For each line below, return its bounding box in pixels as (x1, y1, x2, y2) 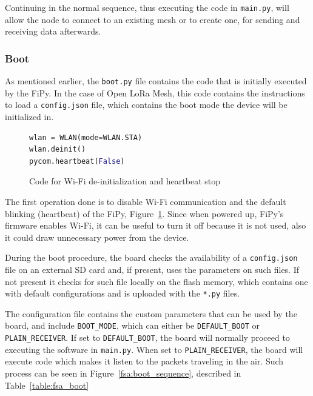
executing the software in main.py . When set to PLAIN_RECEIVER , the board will (5, 343, 303, 355)
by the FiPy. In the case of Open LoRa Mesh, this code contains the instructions (5, 86, 305, 99)
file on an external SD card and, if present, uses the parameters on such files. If (5, 263, 300, 275)
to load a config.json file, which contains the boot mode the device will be (5, 98, 288, 111)
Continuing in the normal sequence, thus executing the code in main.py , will (5, 1, 289, 13)
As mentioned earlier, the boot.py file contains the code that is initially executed (5, 75, 307, 87)
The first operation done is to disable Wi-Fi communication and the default (5, 195, 286, 207)
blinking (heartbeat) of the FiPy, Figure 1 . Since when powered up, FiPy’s (5, 207, 284, 220)
